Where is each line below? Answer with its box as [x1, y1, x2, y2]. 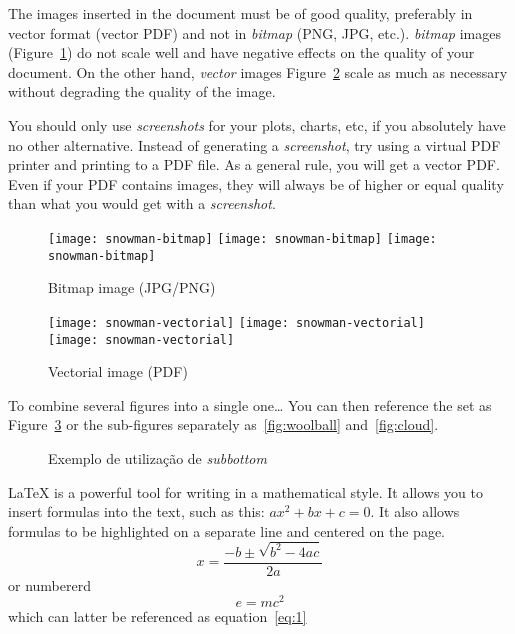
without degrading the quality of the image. [8, 81, 276, 102]
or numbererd [8, 574, 91, 595]
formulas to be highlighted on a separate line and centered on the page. [8, 520, 445, 541]
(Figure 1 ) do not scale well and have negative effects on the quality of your [8, 42, 475, 63]
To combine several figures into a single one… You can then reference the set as [8, 394, 492, 415]
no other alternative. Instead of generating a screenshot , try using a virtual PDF [8, 134, 501, 155]
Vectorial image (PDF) [48, 361, 188, 382]
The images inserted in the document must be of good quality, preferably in [8, 3, 473, 23]
